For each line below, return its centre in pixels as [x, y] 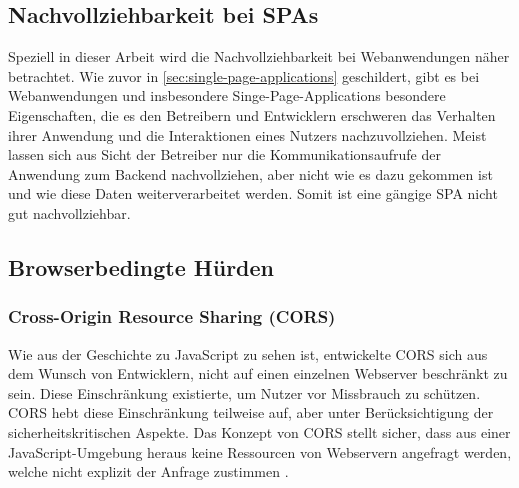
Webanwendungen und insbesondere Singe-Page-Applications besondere [227, 95]
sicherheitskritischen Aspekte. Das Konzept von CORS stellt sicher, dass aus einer [259, 431]
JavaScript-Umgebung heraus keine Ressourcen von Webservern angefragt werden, [260, 451]
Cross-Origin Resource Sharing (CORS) [172, 316]
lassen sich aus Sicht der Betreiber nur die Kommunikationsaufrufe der [224, 154]
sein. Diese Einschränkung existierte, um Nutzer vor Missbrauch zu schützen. [244, 392]
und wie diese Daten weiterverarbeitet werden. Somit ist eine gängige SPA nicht [253, 193]
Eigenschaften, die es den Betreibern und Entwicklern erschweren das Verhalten [252, 114]
